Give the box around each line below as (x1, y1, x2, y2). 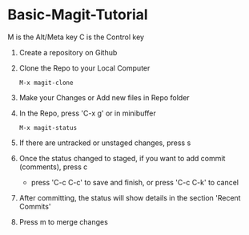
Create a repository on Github (18, 47, 118, 57)
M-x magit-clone (18, 79, 74, 87)
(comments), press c (18, 162, 88, 172)
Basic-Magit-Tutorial (7, 6, 149, 24)
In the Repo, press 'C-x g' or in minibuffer (18, 108, 157, 118)
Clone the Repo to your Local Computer (18, 63, 151, 73)
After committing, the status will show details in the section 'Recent (18, 192, 241, 202)
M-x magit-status (18, 124, 78, 132)
